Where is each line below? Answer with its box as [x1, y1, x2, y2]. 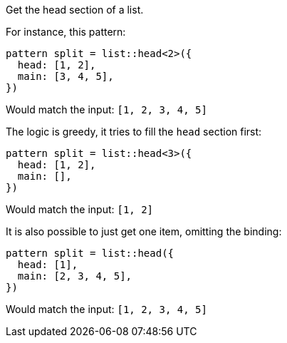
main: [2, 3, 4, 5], [17, 270, 132, 282]
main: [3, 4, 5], [17, 71, 114, 82]
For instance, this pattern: [6, 26, 126, 38]
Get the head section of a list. [6, 4, 144, 16]
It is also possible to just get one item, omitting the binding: [6, 225, 282, 237]
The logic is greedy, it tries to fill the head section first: [6, 126, 262, 138]
